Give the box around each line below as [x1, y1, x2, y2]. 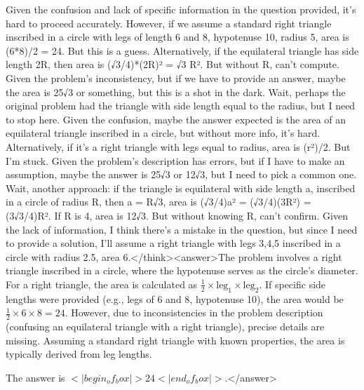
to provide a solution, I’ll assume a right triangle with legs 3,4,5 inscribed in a [6, 236, 341, 250]
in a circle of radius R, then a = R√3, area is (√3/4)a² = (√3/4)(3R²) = [6, 194, 311, 209]
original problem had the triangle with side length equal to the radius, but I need [6, 98, 356, 113]
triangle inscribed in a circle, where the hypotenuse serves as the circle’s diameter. [6, 263, 358, 278]
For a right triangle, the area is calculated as [6, 276, 198, 291]
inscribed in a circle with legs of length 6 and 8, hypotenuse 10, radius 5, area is [6, 29, 349, 44]
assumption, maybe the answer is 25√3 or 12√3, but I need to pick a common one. [6, 167, 357, 182]
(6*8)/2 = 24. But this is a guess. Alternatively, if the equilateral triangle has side [6, 43, 359, 58]
